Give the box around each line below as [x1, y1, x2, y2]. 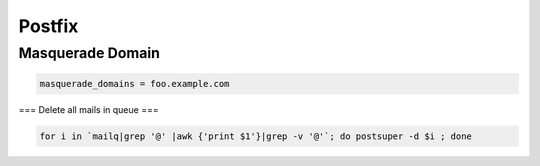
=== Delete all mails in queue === [18, 103, 159, 115]
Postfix [18, 15, 79, 37]
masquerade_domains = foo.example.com [39, 78, 230, 89]
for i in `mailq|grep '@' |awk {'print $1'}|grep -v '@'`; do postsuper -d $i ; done [39, 130, 472, 142]
